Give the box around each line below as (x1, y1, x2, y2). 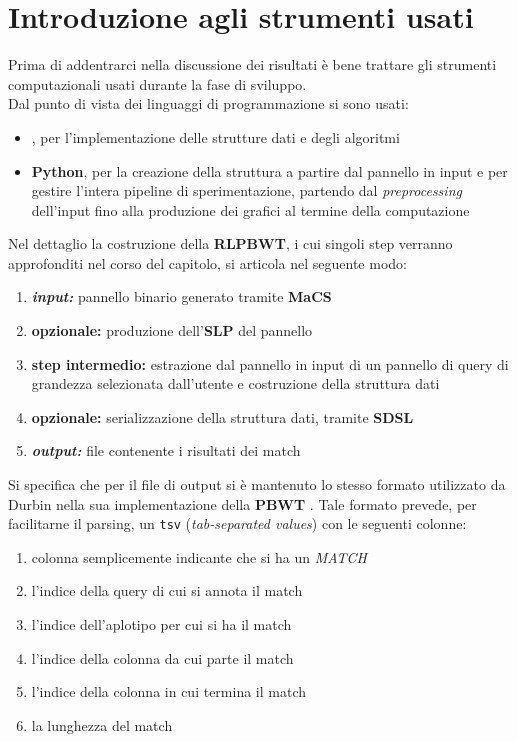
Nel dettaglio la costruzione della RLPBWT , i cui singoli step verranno (8, 233, 453, 254)
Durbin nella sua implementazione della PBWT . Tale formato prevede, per (8, 493, 477, 514)
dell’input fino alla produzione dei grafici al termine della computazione (31, 199, 470, 220)
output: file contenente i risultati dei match (31, 440, 301, 461)
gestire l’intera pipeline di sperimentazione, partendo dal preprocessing (31, 180, 462, 201)
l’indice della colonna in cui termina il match (31, 681, 307, 702)
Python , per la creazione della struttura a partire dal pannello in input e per (31, 160, 508, 181)
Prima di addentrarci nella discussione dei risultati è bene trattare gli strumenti (8, 54, 497, 75)
